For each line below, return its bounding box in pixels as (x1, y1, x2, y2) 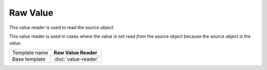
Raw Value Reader (53, 49, 97, 56)
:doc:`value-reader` (53, 55, 99, 62)
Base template (12, 55, 45, 62)
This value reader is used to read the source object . (9, 24, 115, 30)
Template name (12, 49, 48, 56)
